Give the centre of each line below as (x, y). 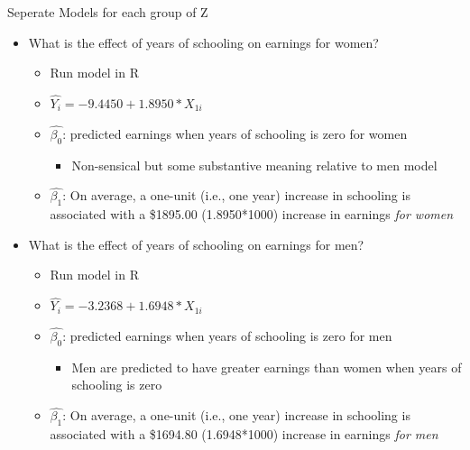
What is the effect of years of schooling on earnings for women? (203, 42)
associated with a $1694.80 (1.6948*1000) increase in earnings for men (244, 434)
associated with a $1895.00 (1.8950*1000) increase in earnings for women (252, 214)
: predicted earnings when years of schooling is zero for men (227, 336)
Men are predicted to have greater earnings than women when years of (267, 367)
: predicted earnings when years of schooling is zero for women (235, 133)
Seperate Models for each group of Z (108, 12)
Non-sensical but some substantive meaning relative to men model (254, 165)
